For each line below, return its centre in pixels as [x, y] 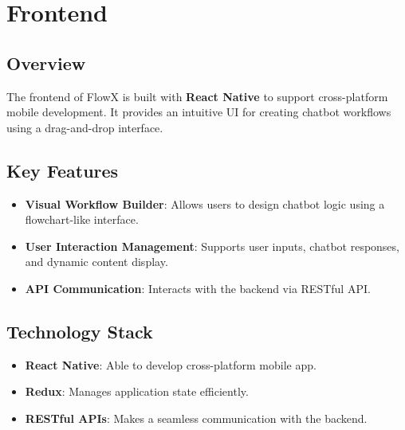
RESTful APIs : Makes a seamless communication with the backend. [196, 418]
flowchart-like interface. [82, 219]
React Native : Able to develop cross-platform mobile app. [171, 364]
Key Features [63, 170]
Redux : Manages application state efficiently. [137, 391]
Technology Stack [80, 331]
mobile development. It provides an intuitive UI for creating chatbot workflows [199, 112]
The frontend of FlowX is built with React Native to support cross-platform [197, 96]
